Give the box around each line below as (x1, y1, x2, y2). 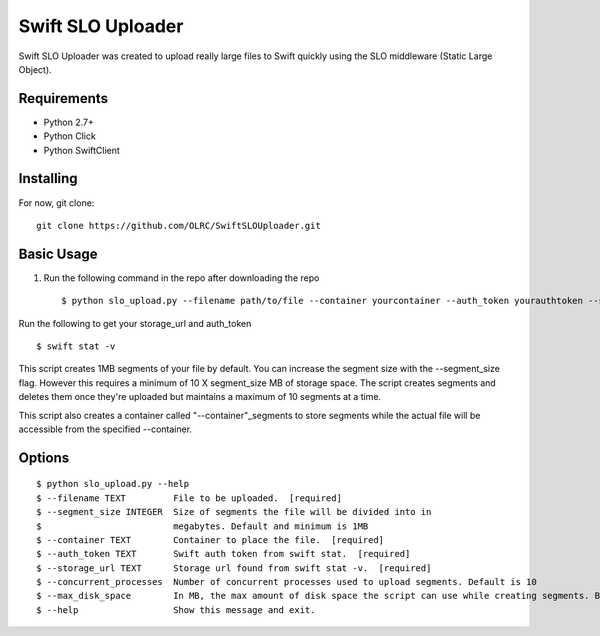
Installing (18, 170, 79, 187)
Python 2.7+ (43, 116, 95, 128)
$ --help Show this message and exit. (36, 604, 316, 615)
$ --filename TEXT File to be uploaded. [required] (36, 492, 342, 504)
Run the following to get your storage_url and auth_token (18, 317, 252, 329)
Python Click (43, 130, 97, 142)
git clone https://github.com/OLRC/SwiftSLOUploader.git (36, 220, 322, 231)
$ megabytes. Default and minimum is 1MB (36, 520, 369, 532)
